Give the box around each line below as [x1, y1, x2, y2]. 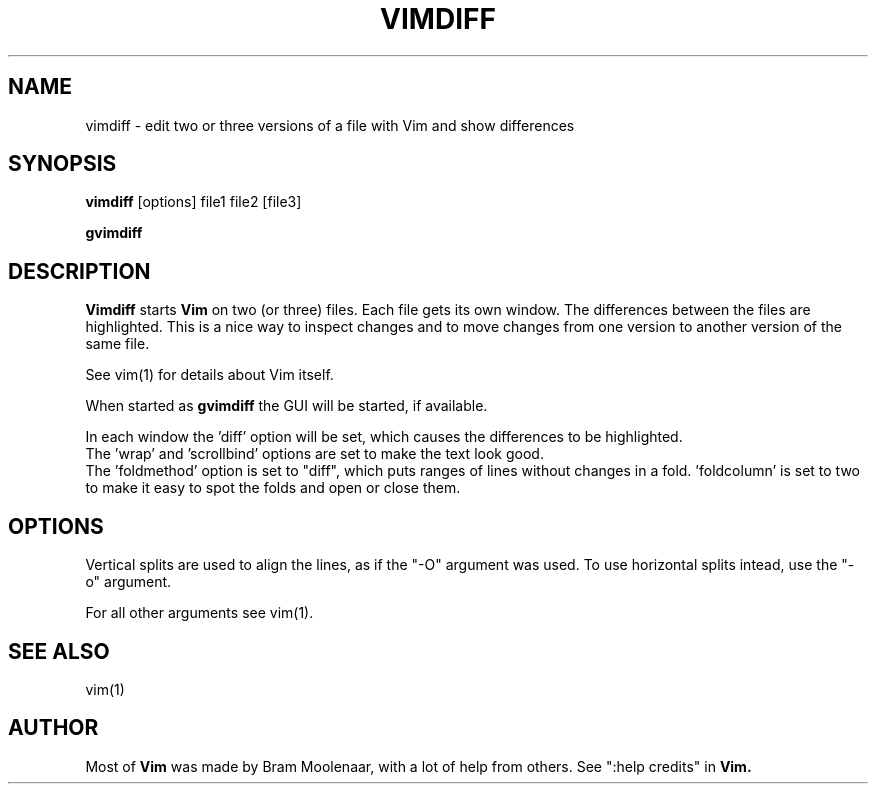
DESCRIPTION [8, 258, 151, 284]
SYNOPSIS [8, 151, 117, 177]
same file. [85, 335, 150, 353]
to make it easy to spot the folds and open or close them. [85, 479, 461, 497]
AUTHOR [8, 715, 99, 741]
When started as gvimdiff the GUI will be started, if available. [85, 397, 488, 415]
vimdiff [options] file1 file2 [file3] [85, 193, 302, 211]
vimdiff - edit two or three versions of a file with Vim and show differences [85, 116, 575, 134]
